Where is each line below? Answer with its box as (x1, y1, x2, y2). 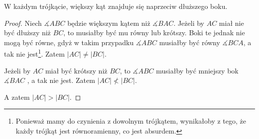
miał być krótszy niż (45, 65, 108, 75)
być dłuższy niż (4, 27, 51, 38)
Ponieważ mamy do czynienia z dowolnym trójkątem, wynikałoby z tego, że (15, 116, 247, 126)
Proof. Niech (4, 17, 42, 28)
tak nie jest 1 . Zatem (4, 47, 65, 59)
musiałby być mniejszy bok (156, 65, 239, 75)
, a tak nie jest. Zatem (27, 75, 95, 85)
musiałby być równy (159, 37, 220, 47)
